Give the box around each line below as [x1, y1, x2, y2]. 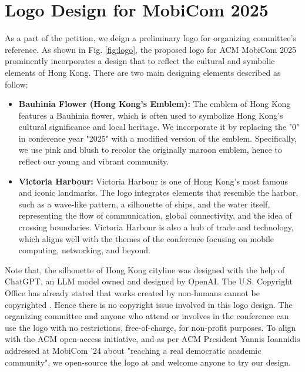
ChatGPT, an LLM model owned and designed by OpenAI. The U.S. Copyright [5, 275, 293, 287]
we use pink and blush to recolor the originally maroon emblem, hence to [18, 143, 282, 156]
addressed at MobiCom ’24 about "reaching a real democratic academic [5, 344, 262, 356]
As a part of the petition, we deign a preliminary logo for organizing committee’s [5, 32, 296, 44]
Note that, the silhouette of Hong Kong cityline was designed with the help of [5, 263, 285, 276]
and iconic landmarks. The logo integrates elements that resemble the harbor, [18, 186, 299, 199]
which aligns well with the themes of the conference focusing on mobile [18, 232, 274, 244]
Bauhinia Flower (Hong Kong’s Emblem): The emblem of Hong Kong [18, 98, 291, 110]
